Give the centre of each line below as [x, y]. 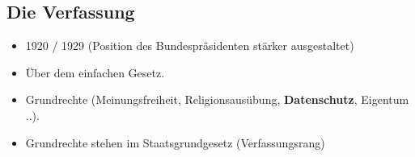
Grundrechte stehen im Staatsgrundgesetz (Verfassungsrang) [175, 142]
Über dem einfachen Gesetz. [95, 72]
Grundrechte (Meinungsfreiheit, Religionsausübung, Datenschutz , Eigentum [217, 99]
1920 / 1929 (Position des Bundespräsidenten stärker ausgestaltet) [190, 45]
